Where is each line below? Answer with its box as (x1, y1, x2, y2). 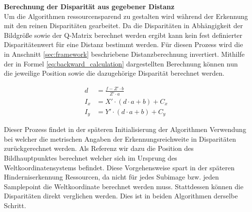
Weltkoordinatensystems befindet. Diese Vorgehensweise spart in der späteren (4, 162, 235, 172)
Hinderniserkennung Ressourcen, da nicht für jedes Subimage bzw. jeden (4, 172, 219, 182)
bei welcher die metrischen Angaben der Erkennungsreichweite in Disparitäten (4, 133, 236, 144)
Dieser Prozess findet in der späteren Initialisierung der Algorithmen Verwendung (4, 124, 246, 134)
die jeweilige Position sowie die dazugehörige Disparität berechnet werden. (4, 68, 225, 78)
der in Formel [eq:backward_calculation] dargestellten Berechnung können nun (4, 58, 238, 68)
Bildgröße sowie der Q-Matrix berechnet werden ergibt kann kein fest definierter (4, 30, 243, 40)
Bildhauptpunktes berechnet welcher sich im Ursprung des (4, 152, 177, 163)
